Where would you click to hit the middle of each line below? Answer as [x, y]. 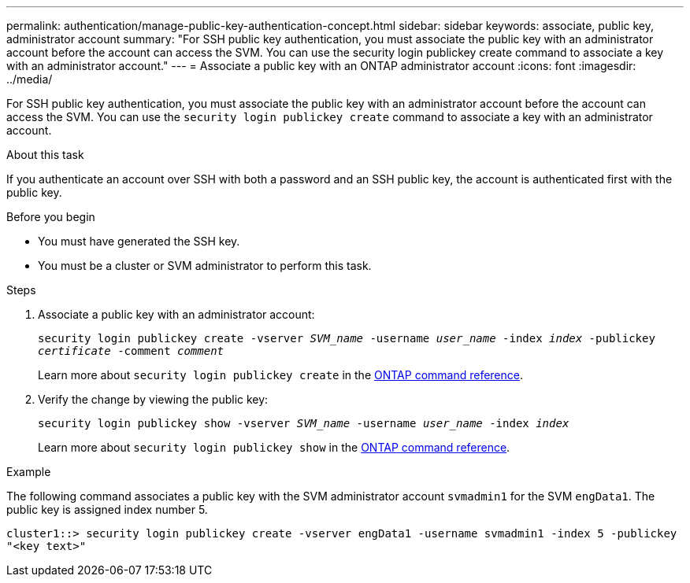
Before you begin [51, 217]
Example [29, 472]
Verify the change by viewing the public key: [153, 399]
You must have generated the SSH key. [139, 241]
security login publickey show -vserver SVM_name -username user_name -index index [304, 423]
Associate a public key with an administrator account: [176, 314]
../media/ [30, 79]
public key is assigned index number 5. [107, 509]
